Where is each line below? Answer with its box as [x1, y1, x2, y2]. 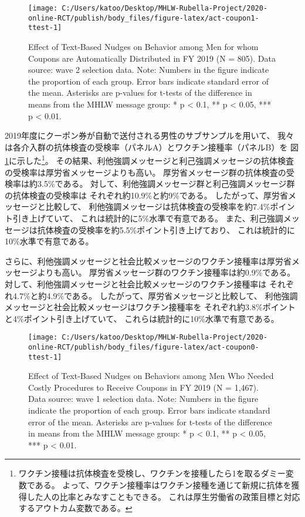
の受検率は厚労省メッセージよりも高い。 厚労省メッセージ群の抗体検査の [5, 166, 286, 178]
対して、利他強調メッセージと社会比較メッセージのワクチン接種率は [5, 277, 267, 290]
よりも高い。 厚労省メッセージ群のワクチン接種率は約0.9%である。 [37, 266, 296, 278]
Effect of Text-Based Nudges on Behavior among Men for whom [28, 40, 259, 52]
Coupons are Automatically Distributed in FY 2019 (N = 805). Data [28, 52, 276, 64]
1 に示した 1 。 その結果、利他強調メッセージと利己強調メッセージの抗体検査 [5, 153, 294, 166]
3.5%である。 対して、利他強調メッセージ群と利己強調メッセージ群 [37, 177, 295, 190]
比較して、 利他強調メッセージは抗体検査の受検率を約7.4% [45, 200, 270, 213]
